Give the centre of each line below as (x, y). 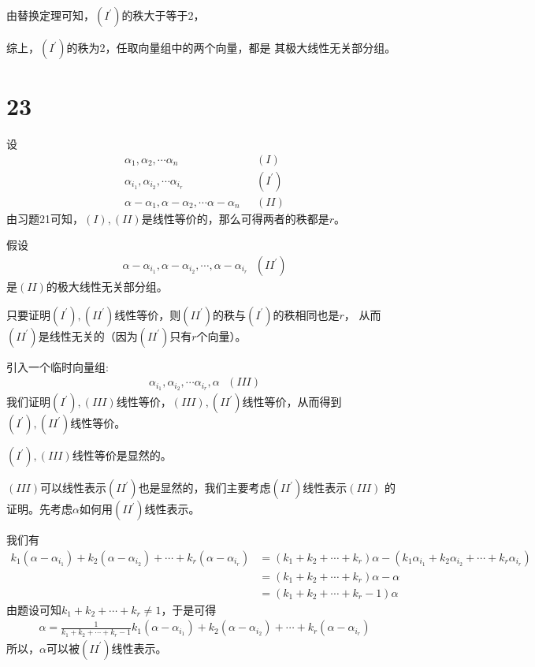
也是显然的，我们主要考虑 (204, 488)
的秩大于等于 (155, 15)
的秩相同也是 (306, 314)
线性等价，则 (148, 314)
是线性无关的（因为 (88, 335)
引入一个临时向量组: (58, 366)
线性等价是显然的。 (122, 455)
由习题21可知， (45, 218)
